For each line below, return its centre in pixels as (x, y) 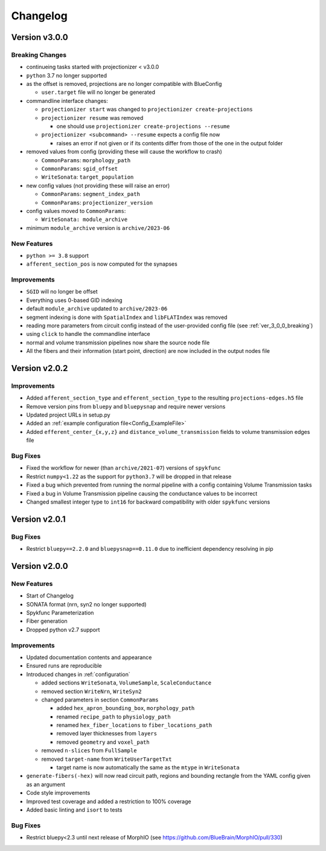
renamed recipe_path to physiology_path (114, 717)
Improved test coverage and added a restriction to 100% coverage (109, 801)
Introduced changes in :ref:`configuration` (78, 674)
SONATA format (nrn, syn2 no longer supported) (87, 604)
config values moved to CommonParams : (76, 211)
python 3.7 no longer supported (67, 75)
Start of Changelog (50, 596)
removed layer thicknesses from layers (107, 734)
